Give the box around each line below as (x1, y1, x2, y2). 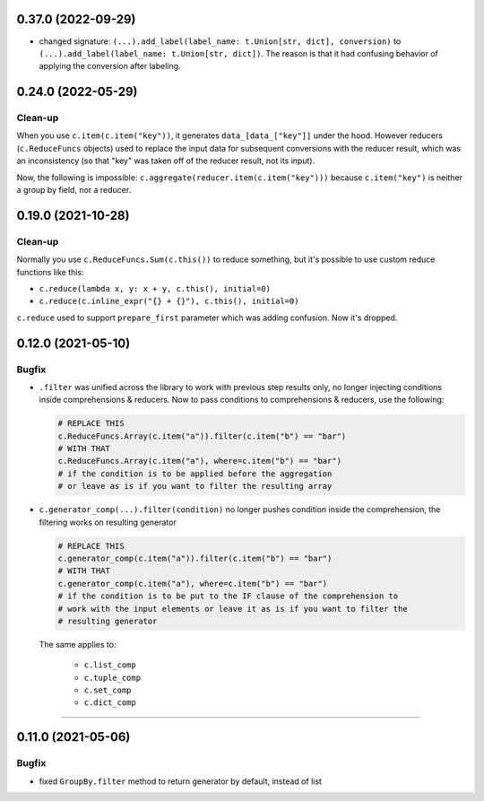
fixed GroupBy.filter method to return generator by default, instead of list (39, 776, 323, 787)
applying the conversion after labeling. (39, 61, 181, 72)
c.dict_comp (83, 698, 136, 708)
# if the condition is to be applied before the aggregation (57, 468, 333, 479)
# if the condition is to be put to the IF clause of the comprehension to (57, 591, 399, 601)
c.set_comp (83, 685, 132, 695)
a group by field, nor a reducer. (16, 185, 132, 196)
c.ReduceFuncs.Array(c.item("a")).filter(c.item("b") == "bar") (57, 431, 347, 441)
